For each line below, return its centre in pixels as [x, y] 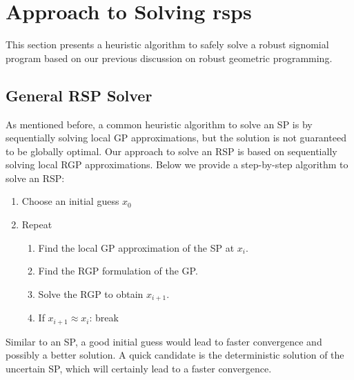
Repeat [37, 224]
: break [104, 318]
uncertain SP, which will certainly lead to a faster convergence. [139, 368]
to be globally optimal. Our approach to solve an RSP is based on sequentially [171, 151]
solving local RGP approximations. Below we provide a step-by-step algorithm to [177, 164]
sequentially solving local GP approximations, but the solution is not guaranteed [176, 138]
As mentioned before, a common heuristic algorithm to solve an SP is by [159, 124]
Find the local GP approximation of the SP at [136, 247]
